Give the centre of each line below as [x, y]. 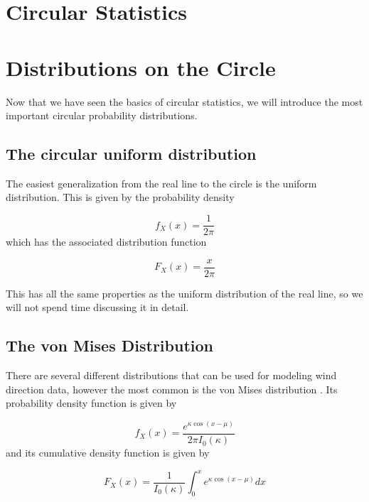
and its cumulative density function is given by [108, 453]
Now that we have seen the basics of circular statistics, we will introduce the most [184, 101]
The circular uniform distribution [131, 154]
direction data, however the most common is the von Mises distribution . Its [172, 389]
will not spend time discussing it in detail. [97, 307]
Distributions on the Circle [141, 67]
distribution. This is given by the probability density [120, 197]
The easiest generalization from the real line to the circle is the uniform [161, 183]
